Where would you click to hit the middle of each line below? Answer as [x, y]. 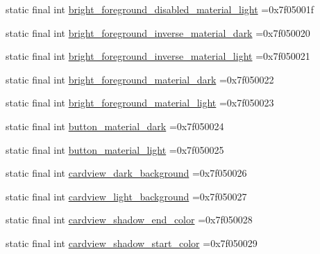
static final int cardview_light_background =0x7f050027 [126, 196]
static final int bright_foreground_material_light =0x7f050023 [140, 103]
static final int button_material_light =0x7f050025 [115, 149]
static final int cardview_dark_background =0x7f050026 [126, 173]
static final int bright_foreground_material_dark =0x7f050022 [140, 79]
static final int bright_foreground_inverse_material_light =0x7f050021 [158, 56]
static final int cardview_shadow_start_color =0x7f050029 [132, 243]
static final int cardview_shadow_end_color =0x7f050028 [129, 220]
